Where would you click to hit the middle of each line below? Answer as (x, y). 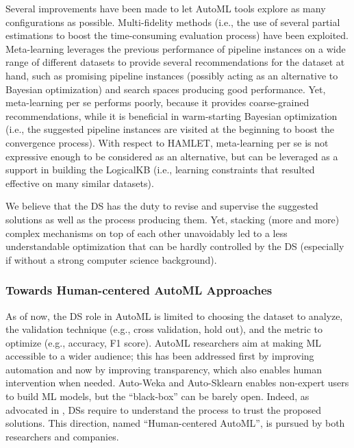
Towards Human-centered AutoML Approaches (139, 290)
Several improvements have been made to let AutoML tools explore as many (166, 8)
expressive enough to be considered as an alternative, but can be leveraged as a (172, 156)
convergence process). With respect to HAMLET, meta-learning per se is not (167, 142)
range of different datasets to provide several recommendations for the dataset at (175, 62)
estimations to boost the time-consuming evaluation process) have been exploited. (177, 35)
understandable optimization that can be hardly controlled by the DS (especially (175, 246)
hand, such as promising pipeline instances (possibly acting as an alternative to (172, 75)
